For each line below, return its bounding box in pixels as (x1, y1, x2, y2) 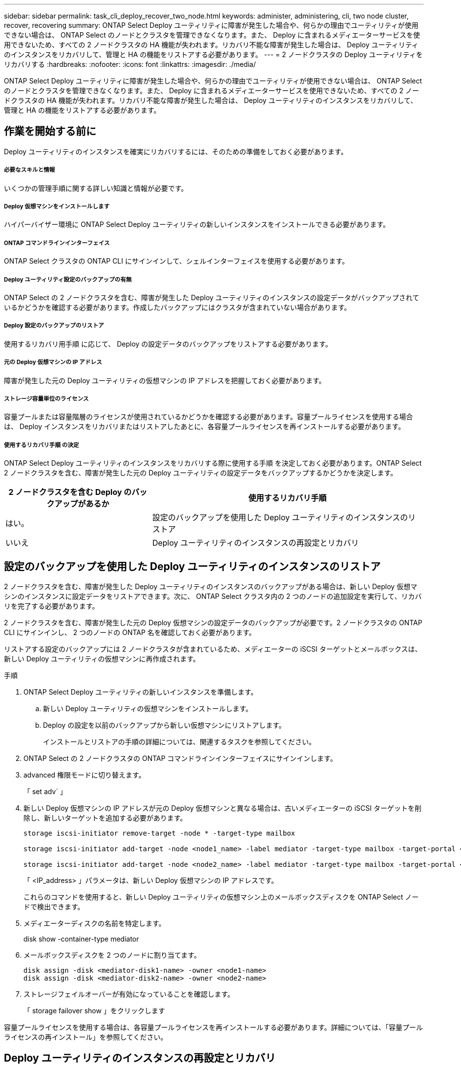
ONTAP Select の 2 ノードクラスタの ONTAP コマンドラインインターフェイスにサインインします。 (23, 754, 337, 762)
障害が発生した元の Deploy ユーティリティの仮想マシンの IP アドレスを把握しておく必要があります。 (4, 376, 326, 385)
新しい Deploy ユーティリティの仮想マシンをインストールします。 (43, 704, 252, 713)
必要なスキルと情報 (4, 166, 55, 174)
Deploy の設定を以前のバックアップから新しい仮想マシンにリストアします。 (43, 720, 286, 729)
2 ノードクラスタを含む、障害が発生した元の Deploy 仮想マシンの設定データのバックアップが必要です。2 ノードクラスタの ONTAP (4, 618, 422, 627)
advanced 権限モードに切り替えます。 (23, 770, 146, 779)
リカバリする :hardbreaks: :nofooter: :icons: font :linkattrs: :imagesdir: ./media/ (4, 60, 256, 68)
